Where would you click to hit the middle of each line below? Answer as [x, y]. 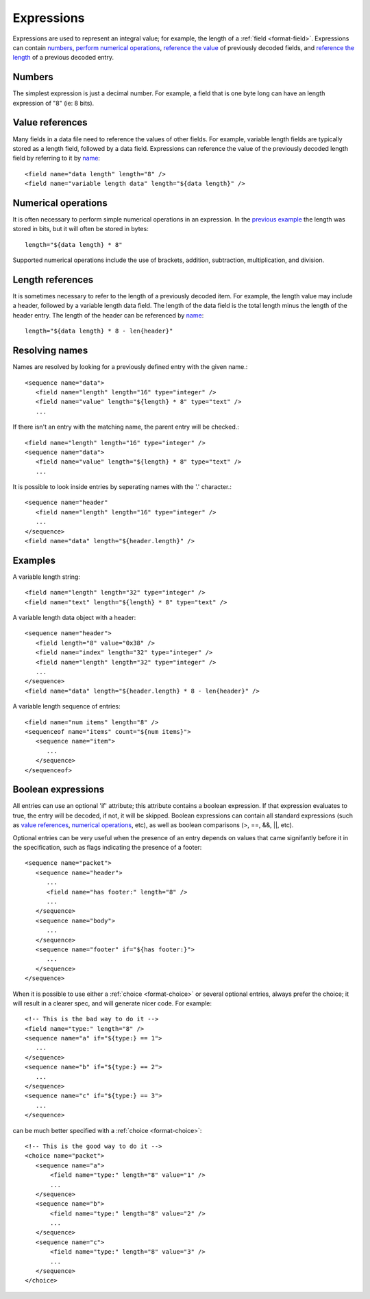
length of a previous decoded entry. [63, 58]
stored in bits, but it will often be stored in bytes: [81, 229]
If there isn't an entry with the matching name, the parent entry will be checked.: [126, 427]
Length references [53, 279]
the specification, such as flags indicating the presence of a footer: [107, 848]
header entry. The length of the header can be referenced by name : [108, 315]
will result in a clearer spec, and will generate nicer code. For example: [112, 1003]
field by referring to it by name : [57, 158]
